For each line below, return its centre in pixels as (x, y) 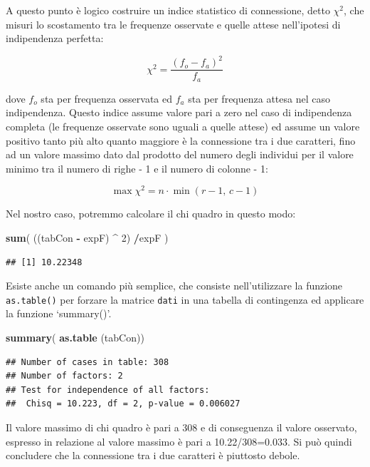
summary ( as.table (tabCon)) (75, 338)
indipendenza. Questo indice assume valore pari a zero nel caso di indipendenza (179, 112)
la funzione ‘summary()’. (59, 313)
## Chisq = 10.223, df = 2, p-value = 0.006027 (123, 404)
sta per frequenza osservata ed (107, 98)
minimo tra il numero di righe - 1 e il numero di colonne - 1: (137, 168)
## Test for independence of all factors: (108, 390)
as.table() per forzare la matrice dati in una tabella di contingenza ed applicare (185, 299)
